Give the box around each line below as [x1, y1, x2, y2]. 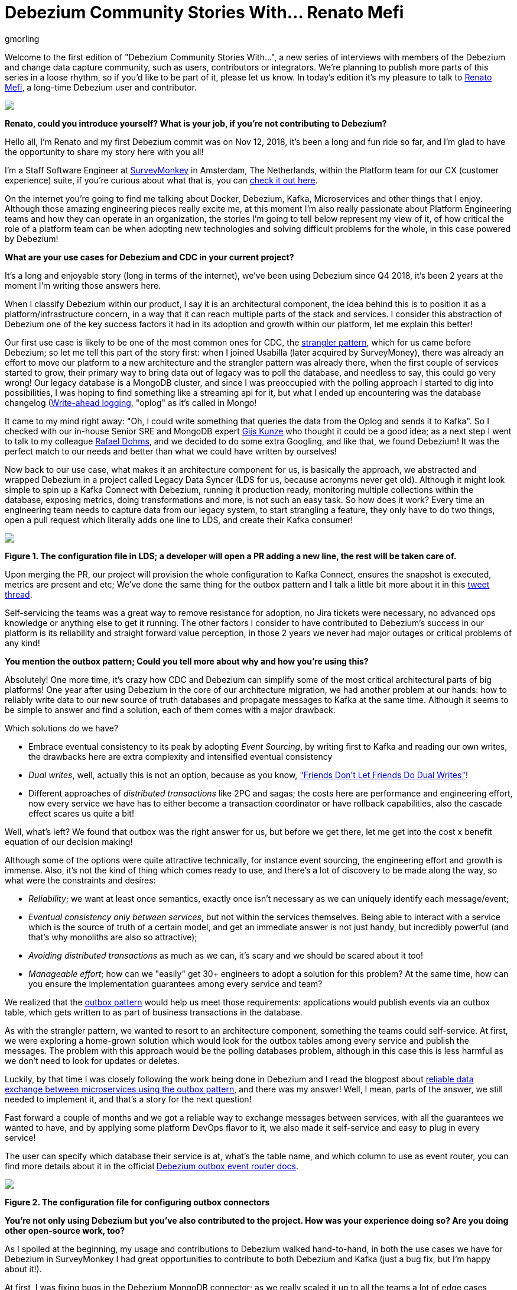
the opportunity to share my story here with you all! [5, 146, 204, 157]
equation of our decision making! [5, 836, 133, 847]
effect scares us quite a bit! [28, 808, 134, 818]
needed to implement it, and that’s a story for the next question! [5, 1094, 252, 1104]
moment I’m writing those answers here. [5, 280, 161, 291]
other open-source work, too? [5, 1225, 125, 1236]
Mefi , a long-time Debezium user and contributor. [5, 82, 197, 92]
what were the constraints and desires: [5, 875, 156, 885]
